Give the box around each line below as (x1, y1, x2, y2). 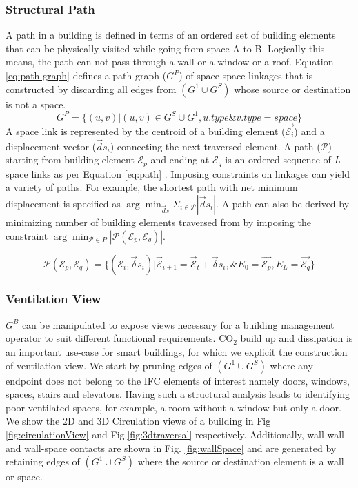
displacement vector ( (6, 139, 97, 153)
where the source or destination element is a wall (137, 454, 344, 469)
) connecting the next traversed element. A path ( (110, 139, 321, 153)
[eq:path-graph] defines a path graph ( (6, 68, 167, 82)
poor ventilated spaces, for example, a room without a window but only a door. (6, 400, 341, 414)
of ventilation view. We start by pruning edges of (6, 358, 212, 372)
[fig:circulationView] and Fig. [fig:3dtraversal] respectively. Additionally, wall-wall (6, 427, 344, 441)
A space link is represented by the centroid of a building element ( (6, 123, 286, 138)
